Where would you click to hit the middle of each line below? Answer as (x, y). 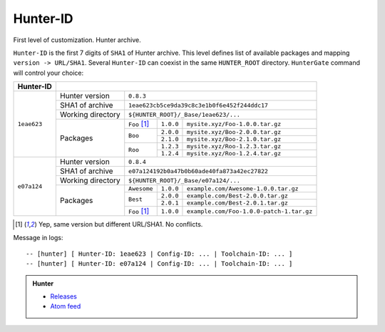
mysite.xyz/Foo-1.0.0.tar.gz (234, 124)
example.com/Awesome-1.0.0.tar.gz (242, 189)
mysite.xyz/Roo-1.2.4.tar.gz (234, 154)
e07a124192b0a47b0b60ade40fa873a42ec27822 (199, 171)
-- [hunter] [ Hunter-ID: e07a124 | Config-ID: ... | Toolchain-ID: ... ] (159, 264)
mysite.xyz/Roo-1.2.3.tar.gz (234, 146)
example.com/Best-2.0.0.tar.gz (237, 196)
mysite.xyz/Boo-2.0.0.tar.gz (234, 132)
